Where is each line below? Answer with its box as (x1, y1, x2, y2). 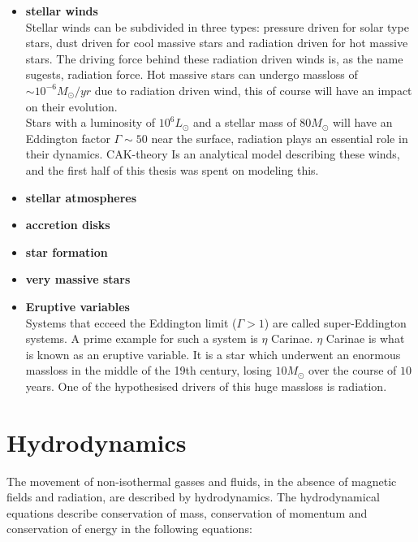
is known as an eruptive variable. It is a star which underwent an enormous (25, 345, 401, 362)
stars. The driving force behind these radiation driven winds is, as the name (25, 50, 403, 67)
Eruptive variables (25, 297, 130, 314)
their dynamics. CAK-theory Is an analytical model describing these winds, (25, 145, 400, 163)
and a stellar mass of (193, 114, 296, 131)
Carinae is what (325, 330, 405, 347)
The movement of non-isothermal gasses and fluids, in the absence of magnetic (6, 472, 397, 489)
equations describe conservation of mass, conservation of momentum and (6, 504, 368, 521)
